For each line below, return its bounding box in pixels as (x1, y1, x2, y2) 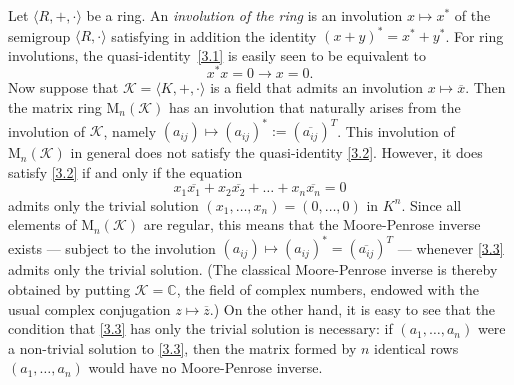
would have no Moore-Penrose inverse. (88, 357, 323, 378)
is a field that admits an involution (210, 77, 424, 98)
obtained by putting (8, 278, 131, 299)
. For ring (445, 25, 504, 46)
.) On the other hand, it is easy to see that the (209, 298, 496, 319)
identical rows (374, 337, 459, 358)
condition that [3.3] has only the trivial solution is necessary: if (8, 318, 393, 339)
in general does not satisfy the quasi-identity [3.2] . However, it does (70, 142, 483, 163)
